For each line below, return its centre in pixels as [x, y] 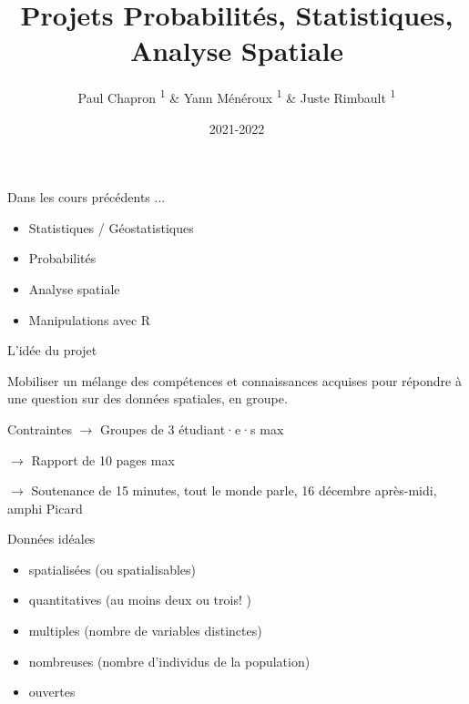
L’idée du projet [52, 350]
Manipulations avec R [90, 319]
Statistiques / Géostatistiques [111, 227]
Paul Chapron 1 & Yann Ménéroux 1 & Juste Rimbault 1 [237, 96]
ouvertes [52, 692]
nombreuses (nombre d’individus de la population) [169, 661]
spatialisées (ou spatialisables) [112, 569]
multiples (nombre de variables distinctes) [145, 631]
